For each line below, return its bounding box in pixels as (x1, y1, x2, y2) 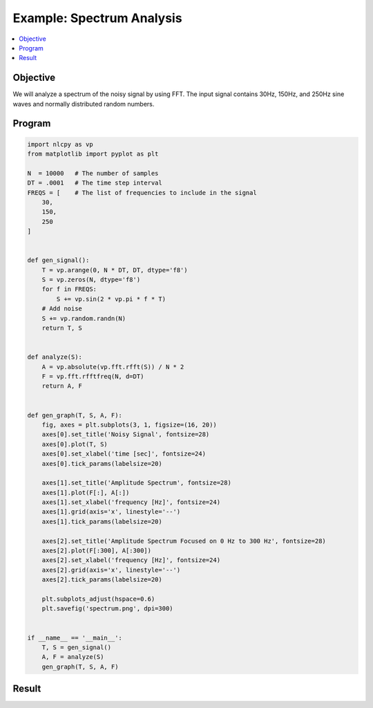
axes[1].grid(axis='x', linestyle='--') (41, 508, 181, 516)
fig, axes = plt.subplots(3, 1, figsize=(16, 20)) (41, 420, 217, 429)
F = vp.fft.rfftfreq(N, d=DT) (41, 373, 144, 380)
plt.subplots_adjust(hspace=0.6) (41, 595, 155, 603)
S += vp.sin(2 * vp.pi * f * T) (56, 295, 166, 303)
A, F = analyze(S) (41, 653, 104, 661)
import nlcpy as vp (27, 140, 93, 148)
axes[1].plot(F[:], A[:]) (41, 488, 130, 496)
